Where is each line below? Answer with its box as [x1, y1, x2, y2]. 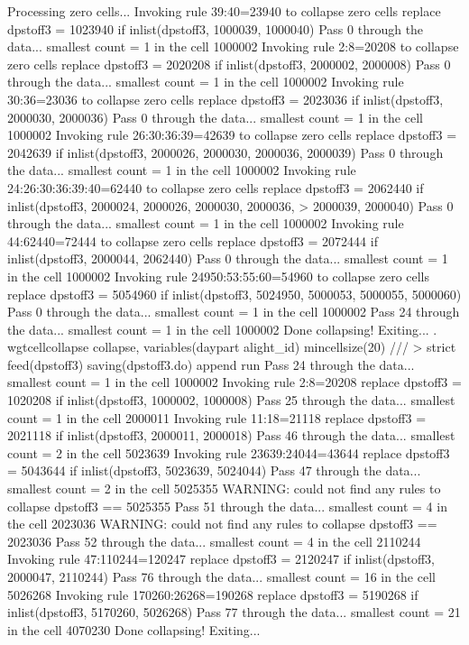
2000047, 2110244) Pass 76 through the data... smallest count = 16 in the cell [7, 567, 436, 585]
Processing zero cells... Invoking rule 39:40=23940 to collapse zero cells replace [7, 2, 441, 20]
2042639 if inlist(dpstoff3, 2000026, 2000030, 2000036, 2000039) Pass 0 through [7, 143, 444, 161]
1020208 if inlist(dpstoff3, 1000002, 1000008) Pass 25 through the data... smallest [7, 391, 455, 410]
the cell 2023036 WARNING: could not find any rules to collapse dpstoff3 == [7, 514, 437, 533]
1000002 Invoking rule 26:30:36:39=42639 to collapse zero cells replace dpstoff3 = [7, 125, 457, 144]
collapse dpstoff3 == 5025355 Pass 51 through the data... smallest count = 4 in [7, 496, 447, 515]
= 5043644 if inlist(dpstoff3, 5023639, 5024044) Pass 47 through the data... [7, 461, 421, 480]
